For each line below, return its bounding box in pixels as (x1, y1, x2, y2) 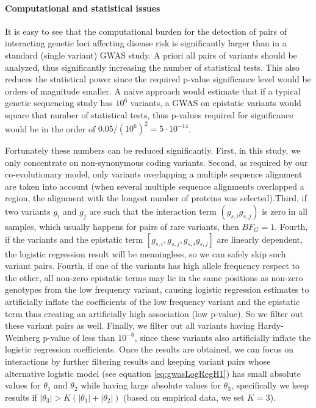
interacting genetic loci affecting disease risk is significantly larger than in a (5, 37, 287, 49)
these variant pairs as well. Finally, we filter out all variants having (5, 319, 255, 332)
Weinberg (5, 331, 40, 343)
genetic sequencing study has (5, 96, 113, 109)
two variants (5, 205, 51, 218)
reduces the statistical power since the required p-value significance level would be (5, 73, 311, 85)
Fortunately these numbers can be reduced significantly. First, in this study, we (5, 144, 301, 157)
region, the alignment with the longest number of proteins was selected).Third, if (5, 191, 307, 204)
